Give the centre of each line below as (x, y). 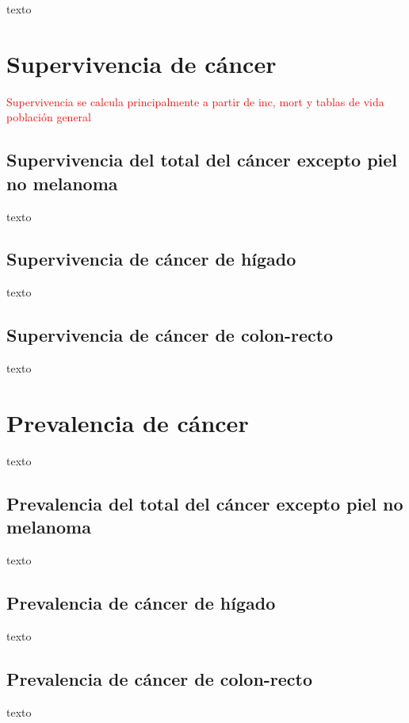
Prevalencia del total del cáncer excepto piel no (205, 503)
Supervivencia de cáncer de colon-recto (170, 335)
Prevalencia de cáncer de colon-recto (160, 678)
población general (49, 117)
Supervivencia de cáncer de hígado (151, 259)
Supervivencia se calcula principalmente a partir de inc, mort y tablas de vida (195, 101)
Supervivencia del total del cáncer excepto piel (202, 160)
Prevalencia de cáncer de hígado (141, 602)
